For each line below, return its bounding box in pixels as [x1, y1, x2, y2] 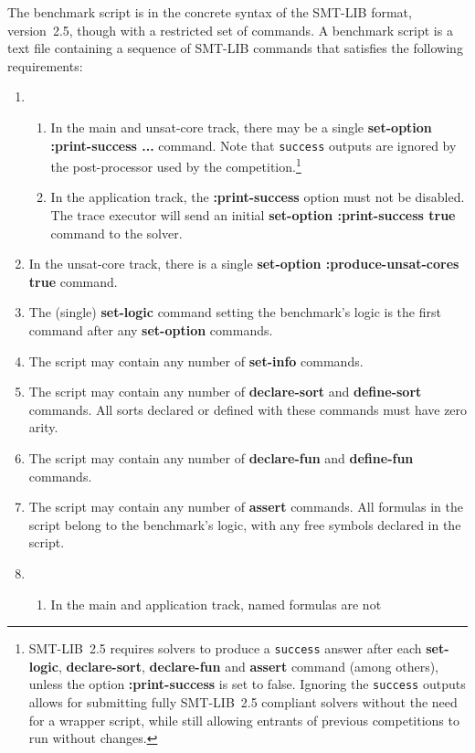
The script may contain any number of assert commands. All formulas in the [28, 497, 463, 516]
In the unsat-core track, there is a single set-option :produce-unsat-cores [28, 254, 459, 273]
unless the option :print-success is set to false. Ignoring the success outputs [28, 674, 466, 694]
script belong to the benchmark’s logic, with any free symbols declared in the [28, 514, 461, 534]
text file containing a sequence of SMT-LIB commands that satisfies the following [7, 38, 463, 58]
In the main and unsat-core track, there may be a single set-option [50, 117, 432, 136]
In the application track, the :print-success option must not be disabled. [50, 187, 465, 207]
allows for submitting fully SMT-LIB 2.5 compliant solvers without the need [28, 693, 458, 712]
